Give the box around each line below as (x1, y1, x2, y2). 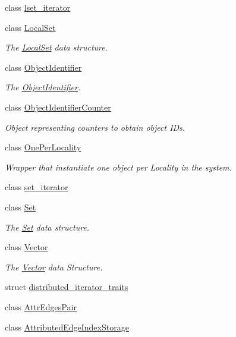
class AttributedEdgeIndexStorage (5, 320, 129, 333)
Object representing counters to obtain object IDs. (5, 121, 185, 133)
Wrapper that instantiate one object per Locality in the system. (5, 160, 232, 173)
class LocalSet (5, 21, 56, 33)
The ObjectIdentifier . (5, 81, 81, 93)
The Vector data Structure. (5, 260, 103, 273)
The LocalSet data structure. (5, 41, 108, 53)
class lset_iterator (5, 1, 71, 13)
